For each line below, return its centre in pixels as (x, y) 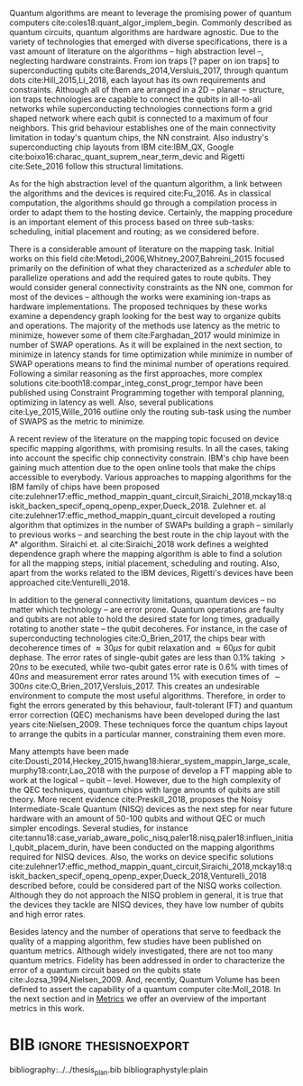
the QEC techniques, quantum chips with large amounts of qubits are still (145, 789)
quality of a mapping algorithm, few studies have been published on (135, 941)
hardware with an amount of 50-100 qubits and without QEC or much (138, 818)
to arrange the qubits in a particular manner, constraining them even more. (147, 734)
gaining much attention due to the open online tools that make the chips (143, 467)
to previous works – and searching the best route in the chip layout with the (149, 534)
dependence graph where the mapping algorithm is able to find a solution (146, 554)
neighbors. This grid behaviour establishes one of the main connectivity (143, 128)
